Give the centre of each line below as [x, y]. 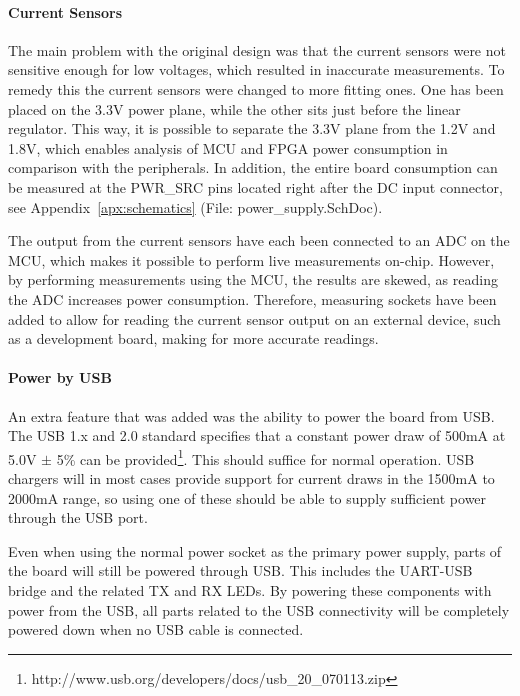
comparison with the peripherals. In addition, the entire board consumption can [253, 167]
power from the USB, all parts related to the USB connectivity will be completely [259, 609]
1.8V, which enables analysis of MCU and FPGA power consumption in [228, 147]
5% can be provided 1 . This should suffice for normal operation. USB [265, 457]
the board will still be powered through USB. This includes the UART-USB [240, 570]
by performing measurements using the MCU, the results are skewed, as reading [253, 279]
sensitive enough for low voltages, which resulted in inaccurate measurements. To [256, 69]
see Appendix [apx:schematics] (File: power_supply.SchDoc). [195, 206]
